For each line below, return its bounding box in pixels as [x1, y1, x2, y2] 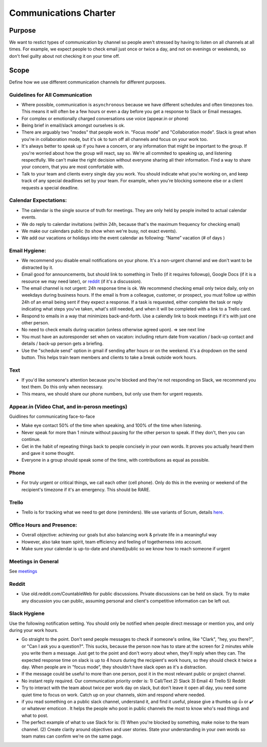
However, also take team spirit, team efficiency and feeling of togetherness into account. [21, 539, 202, 545]
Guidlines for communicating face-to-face [9, 413, 95, 419]
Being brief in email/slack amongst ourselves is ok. [21, 123, 126, 129]
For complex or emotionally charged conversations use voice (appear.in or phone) [21, 115, 189, 121]
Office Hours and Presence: [9, 522, 78, 528]
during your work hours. [9, 627, 59, 633]
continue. [21, 437, 41, 442]
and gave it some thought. [21, 450, 75, 456]
